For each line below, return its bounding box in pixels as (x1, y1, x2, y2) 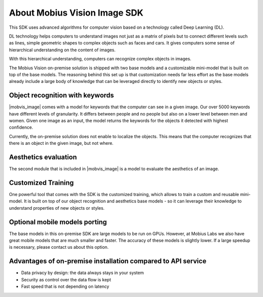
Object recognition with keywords (9, 91, 114, 99)
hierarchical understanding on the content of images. (9, 47, 116, 53)
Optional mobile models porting (9, 218, 107, 226)
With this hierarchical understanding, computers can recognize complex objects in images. (9, 56, 192, 62)
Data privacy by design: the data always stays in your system (21, 270, 144, 276)
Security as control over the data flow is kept (21, 277, 112, 282)
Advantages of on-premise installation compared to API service (9, 257, 207, 265)
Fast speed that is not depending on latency (21, 283, 110, 290)
